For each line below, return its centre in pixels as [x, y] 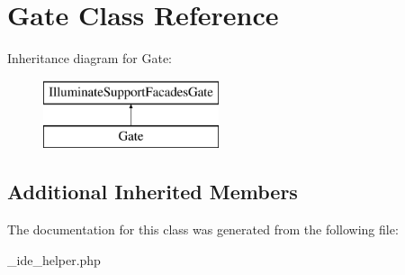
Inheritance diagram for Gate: [90, 58]
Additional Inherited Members [153, 192]
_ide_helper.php [54, 259]
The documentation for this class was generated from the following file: [203, 229]
